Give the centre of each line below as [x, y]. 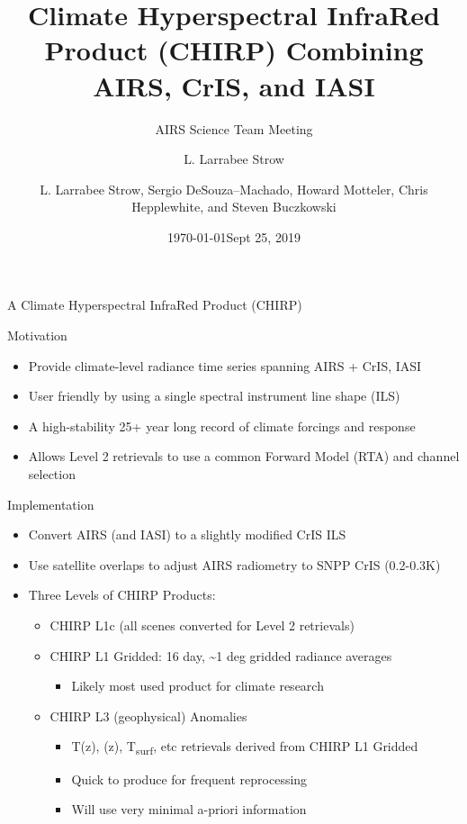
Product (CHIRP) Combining [234, 50]
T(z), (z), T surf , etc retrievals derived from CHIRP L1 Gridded [245, 747]
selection [52, 474]
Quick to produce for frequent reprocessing [189, 779]
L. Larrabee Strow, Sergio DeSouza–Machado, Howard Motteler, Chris [234, 189]
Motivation [37, 335]
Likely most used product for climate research [198, 686]
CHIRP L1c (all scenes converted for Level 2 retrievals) [202, 625]
